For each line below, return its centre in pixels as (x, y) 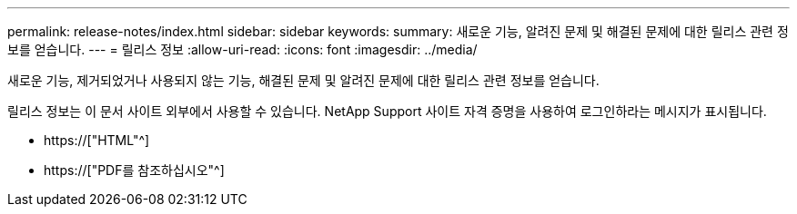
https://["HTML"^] (97, 140)
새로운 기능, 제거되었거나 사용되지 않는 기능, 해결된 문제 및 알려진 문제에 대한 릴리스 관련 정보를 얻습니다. (303, 80)
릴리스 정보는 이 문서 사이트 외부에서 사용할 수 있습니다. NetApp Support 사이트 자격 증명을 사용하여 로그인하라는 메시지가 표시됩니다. (387, 111)
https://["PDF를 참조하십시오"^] (134, 170)
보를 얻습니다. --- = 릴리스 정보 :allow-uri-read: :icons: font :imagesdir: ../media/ (242, 49)
